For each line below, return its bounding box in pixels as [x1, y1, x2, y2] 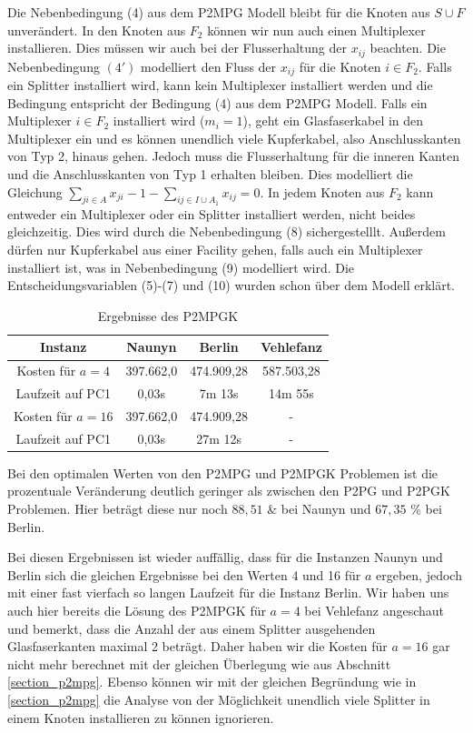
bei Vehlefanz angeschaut [304, 601, 445, 620]
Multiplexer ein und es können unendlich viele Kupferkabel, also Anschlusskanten [7, 128, 461, 147]
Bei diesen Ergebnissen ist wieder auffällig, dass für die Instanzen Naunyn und [7, 547, 443, 567]
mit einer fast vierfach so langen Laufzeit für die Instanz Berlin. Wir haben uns [7, 583, 449, 602]
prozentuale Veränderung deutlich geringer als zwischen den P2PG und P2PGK [7, 481, 450, 500]
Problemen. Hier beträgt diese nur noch [7, 499, 228, 518]
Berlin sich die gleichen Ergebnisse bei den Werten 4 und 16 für [7, 565, 361, 584]
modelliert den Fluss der [141, 56, 277, 75]
